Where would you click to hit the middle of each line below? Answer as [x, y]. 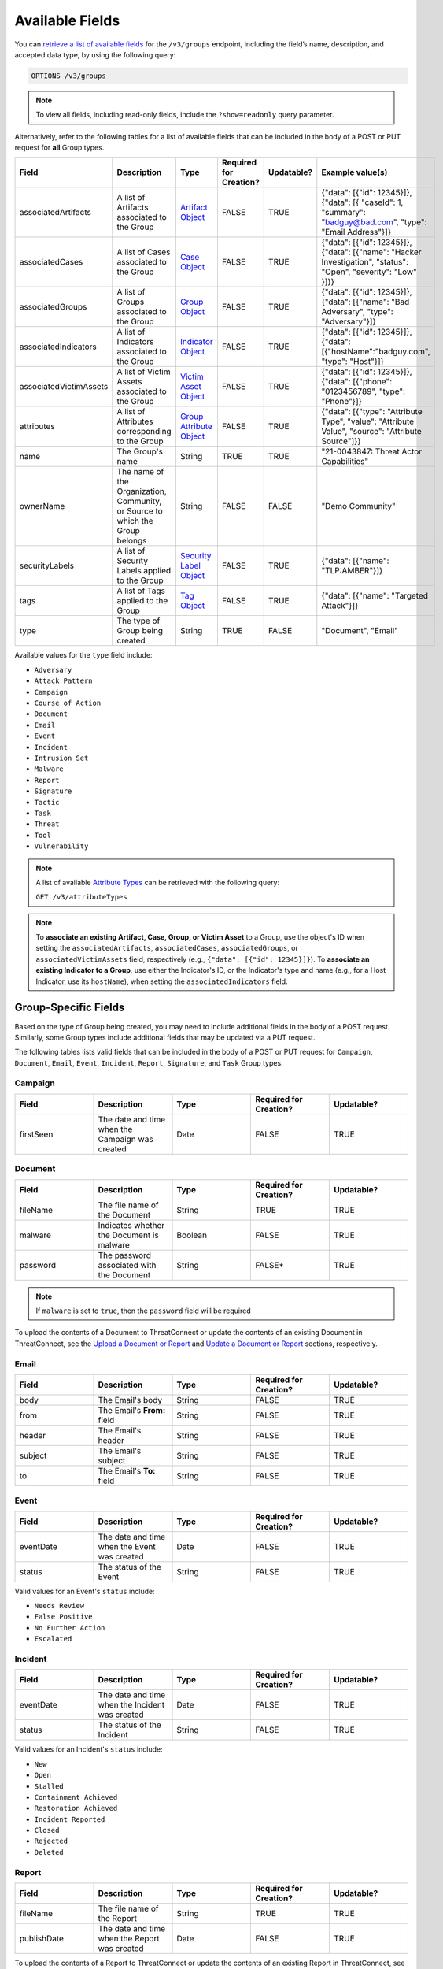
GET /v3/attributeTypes [81, 897]
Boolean [192, 1235]
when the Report [129, 1939]
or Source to [140, 511]
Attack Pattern [64, 681]
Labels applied [144, 571]
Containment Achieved [76, 1797]
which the [135, 521]
